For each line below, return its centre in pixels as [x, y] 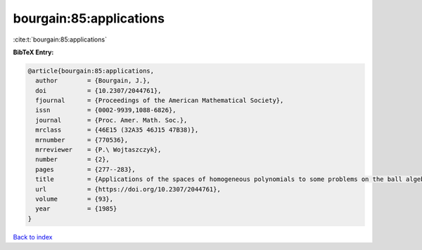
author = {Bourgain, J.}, [93, 81]
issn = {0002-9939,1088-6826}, [106, 110]
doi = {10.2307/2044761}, [98, 90]
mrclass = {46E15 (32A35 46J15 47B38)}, [117, 130]
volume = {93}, [75, 199]
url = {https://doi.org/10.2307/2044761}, [128, 189]
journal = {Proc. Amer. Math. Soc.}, [111, 120]
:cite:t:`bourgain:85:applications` [60, 39]
